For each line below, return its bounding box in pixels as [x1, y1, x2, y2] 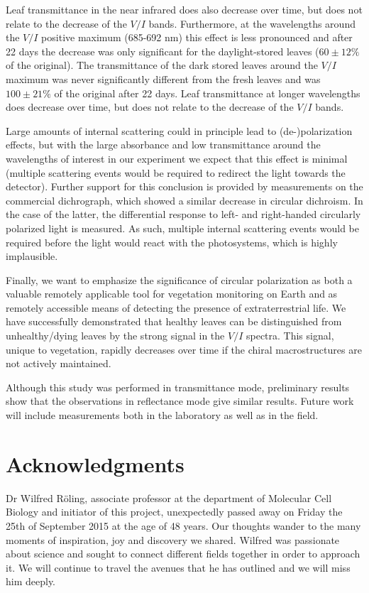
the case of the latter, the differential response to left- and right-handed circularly [6, 207, 361, 222]
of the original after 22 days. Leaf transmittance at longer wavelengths [54, 85, 360, 100]
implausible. [6, 249, 58, 263]
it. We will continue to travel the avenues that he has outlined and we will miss [6, 560, 351, 575]
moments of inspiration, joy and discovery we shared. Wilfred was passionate [6, 532, 340, 547]
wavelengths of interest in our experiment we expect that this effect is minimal [6, 151, 348, 165]
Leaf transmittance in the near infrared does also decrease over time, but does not [6, 2, 363, 16]
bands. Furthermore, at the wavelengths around [148, 16, 356, 31]
